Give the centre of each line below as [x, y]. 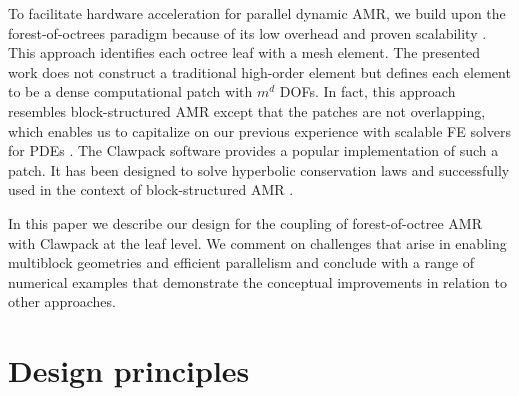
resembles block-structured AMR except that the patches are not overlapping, [247, 110]
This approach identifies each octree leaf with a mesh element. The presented [244, 52]
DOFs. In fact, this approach [367, 91]
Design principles [129, 370]
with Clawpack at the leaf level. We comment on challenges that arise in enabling [257, 242]
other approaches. [62, 301]
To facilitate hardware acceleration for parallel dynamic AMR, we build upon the [257, 13]
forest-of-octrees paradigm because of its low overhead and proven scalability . [247, 32]
